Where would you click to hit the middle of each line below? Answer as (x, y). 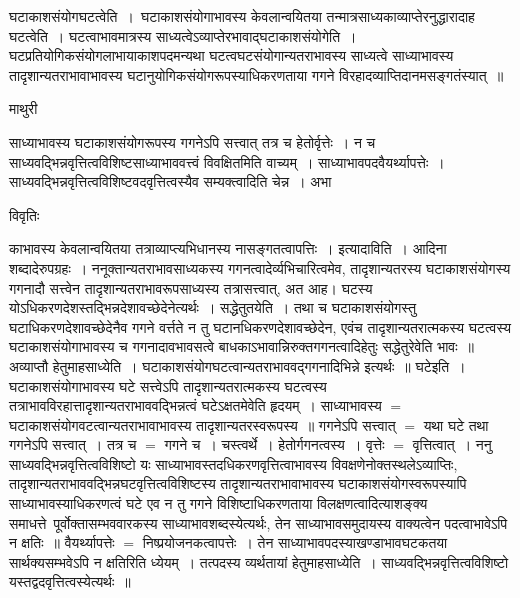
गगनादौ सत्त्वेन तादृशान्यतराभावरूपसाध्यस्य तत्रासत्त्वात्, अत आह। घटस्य (191, 287)
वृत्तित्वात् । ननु (452, 444)
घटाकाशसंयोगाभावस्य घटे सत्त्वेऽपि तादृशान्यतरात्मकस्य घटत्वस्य (168, 385)
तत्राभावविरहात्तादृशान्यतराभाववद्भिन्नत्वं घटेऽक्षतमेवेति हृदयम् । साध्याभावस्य (195, 405)
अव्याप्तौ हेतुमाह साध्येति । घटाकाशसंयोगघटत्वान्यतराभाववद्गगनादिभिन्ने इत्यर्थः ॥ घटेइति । (237, 365)
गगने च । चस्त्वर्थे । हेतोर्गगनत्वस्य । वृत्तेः (274, 444)
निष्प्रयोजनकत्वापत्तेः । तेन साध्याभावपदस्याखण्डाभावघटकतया (295, 542)
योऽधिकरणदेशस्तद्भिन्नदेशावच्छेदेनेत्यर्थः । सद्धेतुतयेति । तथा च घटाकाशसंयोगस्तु (213, 307)
